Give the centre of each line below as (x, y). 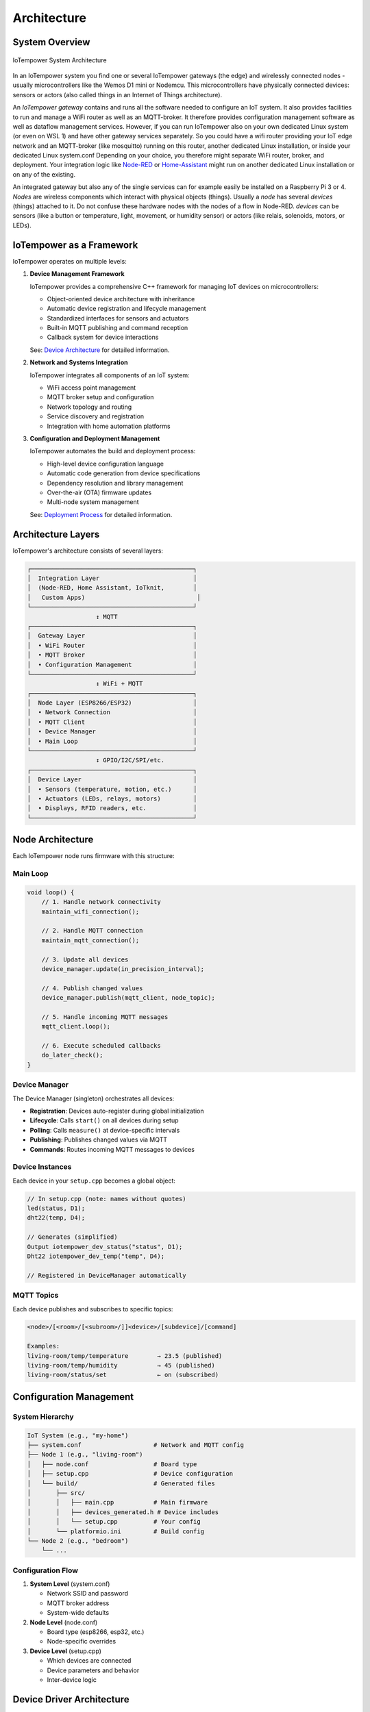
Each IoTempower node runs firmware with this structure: (94, 856)
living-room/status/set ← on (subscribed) (123, 1375)
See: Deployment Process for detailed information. (101, 514)
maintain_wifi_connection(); (90, 911)
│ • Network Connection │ (112, 713)
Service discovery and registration (96, 416)
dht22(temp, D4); (56, 1218)
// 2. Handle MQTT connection (92, 931)
